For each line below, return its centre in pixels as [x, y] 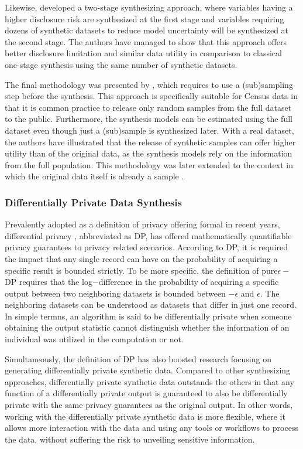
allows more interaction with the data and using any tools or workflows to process [151, 428]
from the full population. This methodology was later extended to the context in [149, 164]
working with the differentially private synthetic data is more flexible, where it [145, 416]
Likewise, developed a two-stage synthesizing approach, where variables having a [149, 7]
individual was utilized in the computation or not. [94, 339]
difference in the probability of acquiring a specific [189, 282]
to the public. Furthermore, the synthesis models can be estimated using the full [149, 119]
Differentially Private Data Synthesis [93, 202]
